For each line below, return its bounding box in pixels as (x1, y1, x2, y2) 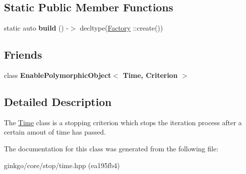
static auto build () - (4, 23, 69, 33)
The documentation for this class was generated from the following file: (4, 143, 218, 153)
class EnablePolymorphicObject (4, 70, 111, 80)
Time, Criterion (123, 70, 178, 80)
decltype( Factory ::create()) (80, 23, 163, 33)
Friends (4, 47, 42, 62)
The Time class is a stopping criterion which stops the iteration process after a (4, 117, 242, 127)
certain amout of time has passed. (4, 127, 106, 137)
